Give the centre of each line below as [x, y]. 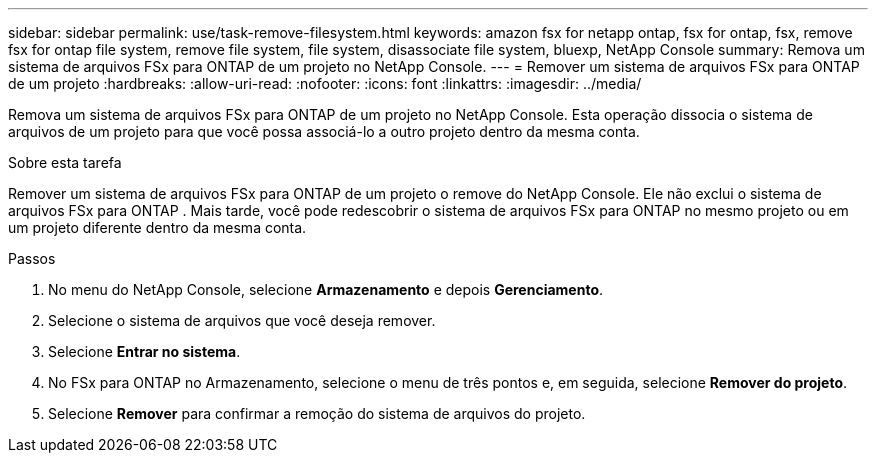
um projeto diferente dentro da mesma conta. [157, 227]
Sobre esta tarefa [65, 162]
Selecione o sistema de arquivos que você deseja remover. [242, 320]
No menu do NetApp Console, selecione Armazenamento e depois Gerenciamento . [326, 289]
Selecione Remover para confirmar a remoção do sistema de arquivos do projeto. [317, 413]
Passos [32, 258]
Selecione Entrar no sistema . [144, 351]
